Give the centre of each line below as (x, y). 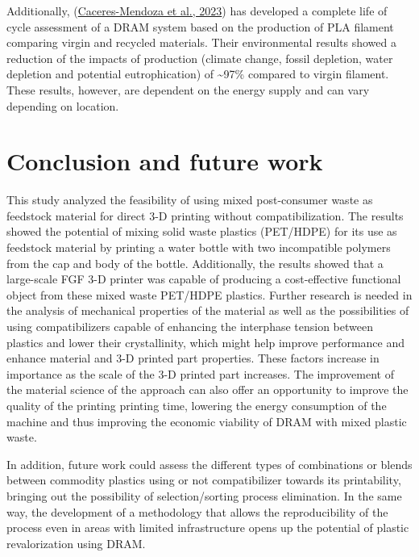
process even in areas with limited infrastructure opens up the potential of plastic (208, 528)
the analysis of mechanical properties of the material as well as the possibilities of (208, 310)
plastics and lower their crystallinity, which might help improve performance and (205, 342)
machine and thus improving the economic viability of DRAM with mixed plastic (207, 421)
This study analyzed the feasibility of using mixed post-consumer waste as (190, 200)
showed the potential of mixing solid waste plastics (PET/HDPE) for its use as (202, 231)
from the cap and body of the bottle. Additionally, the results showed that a (195, 263)
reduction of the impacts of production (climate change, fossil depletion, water (200, 58)
